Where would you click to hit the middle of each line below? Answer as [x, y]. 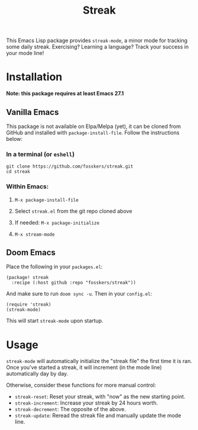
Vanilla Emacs [33, 112]
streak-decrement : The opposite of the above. [70, 409]
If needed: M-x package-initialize [57, 222]
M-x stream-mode [35, 235]
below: [14, 139]
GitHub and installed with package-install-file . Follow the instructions [93, 132]
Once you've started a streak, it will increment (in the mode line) [84, 367]
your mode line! [25, 53]
